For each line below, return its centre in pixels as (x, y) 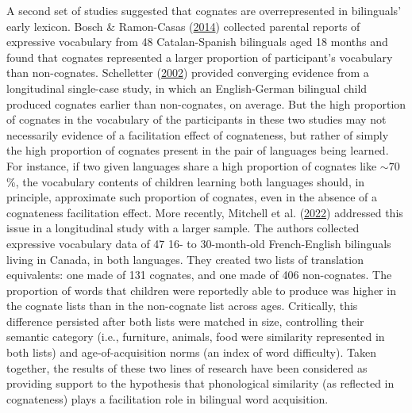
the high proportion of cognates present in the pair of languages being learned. (198, 150)
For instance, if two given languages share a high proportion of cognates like (192, 165)
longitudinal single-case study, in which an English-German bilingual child (187, 88)
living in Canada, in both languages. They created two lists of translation (185, 259)
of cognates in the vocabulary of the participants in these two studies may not (196, 119)
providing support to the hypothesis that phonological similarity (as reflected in (200, 383)
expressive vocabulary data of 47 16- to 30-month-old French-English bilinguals (199, 243)
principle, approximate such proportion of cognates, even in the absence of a (192, 197)
